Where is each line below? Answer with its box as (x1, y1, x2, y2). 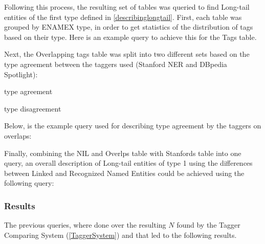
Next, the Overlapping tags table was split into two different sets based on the (4, 49, 250, 59)
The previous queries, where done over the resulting (4, 219, 166, 230)
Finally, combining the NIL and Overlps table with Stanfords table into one (4, 147, 241, 158)
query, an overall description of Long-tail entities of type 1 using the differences (4, 158, 253, 168)
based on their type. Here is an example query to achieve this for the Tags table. (4, 31, 257, 42)
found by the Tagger (176, 219, 240, 230)
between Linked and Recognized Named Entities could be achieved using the (4, 167, 245, 178)
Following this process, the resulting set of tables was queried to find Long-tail (4, 2, 250, 12)
